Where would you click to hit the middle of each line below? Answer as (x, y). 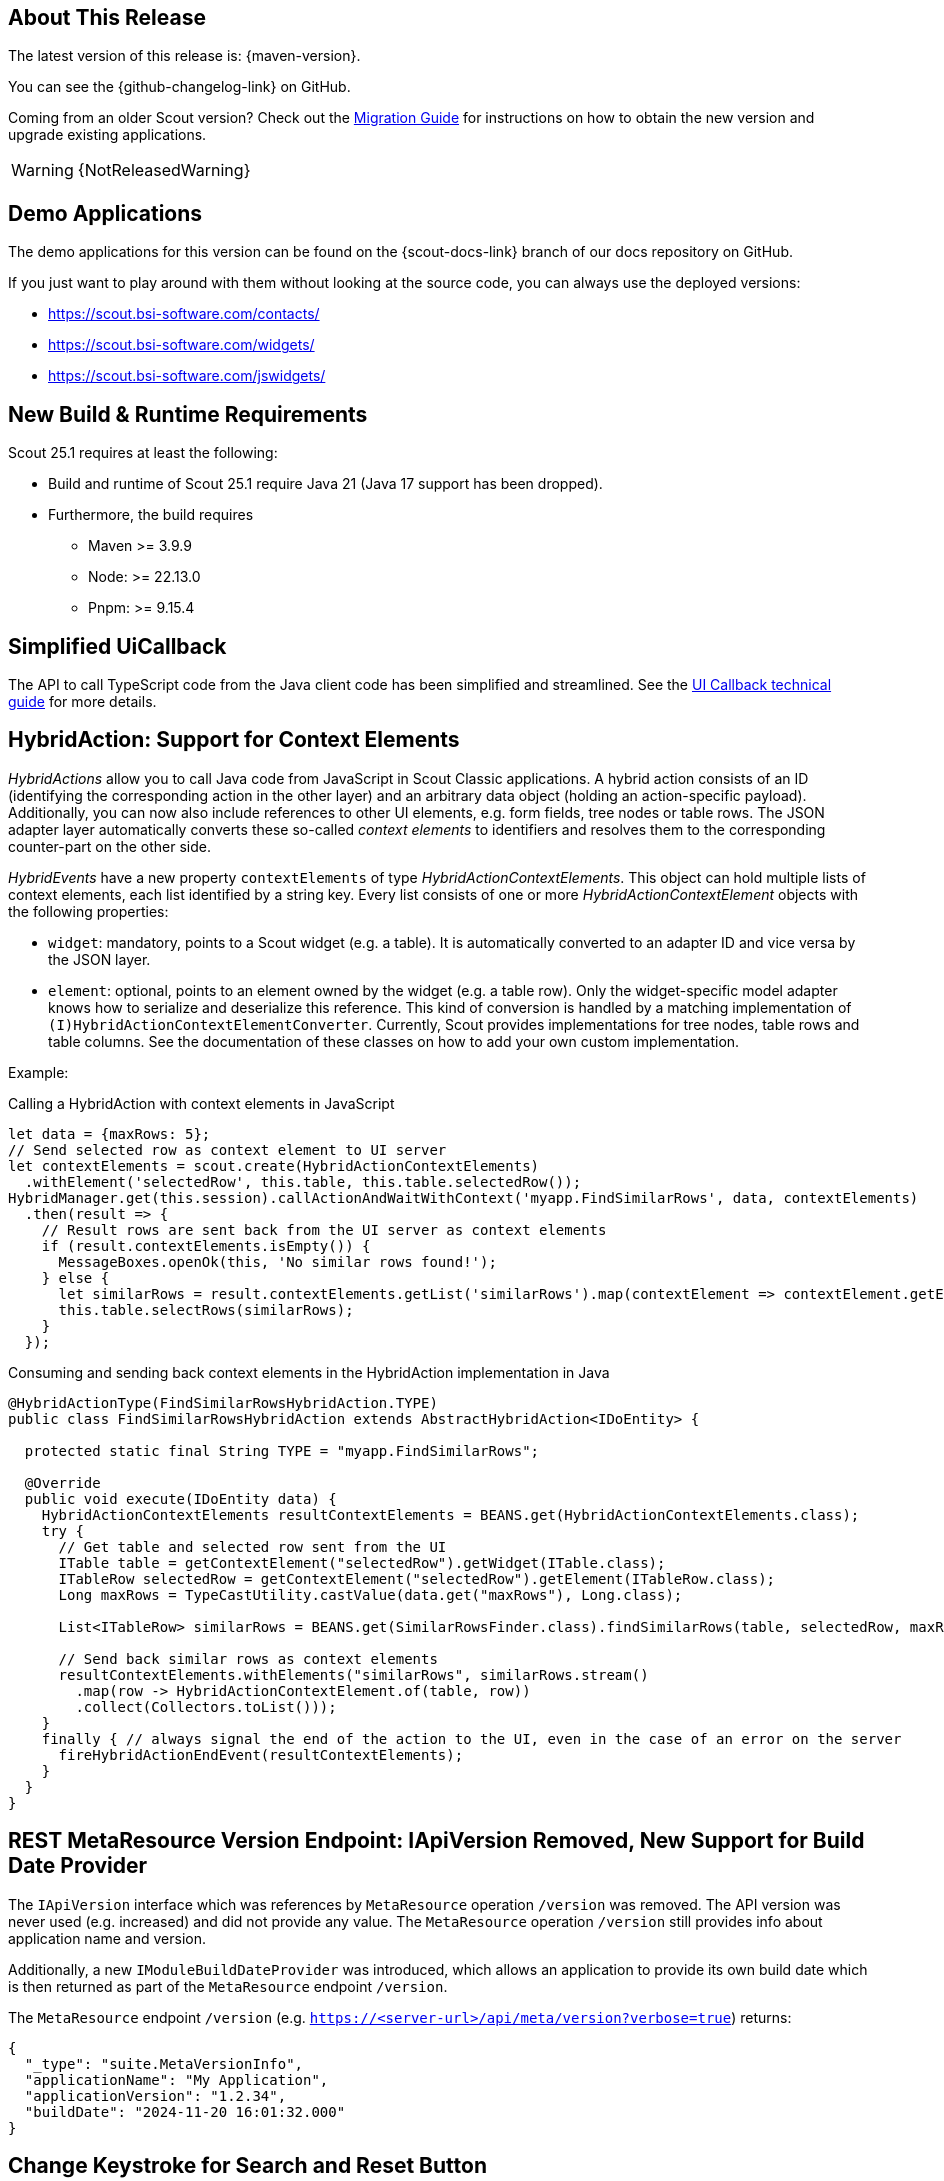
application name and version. (107, 1938)
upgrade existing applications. (107, 135)
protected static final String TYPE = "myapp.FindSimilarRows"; (282, 1450)
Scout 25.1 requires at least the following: (143, 453)
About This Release (107, 17)
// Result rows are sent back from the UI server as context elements (324, 1229)
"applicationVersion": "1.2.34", (155, 2095)
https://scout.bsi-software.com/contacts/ (184, 314)
